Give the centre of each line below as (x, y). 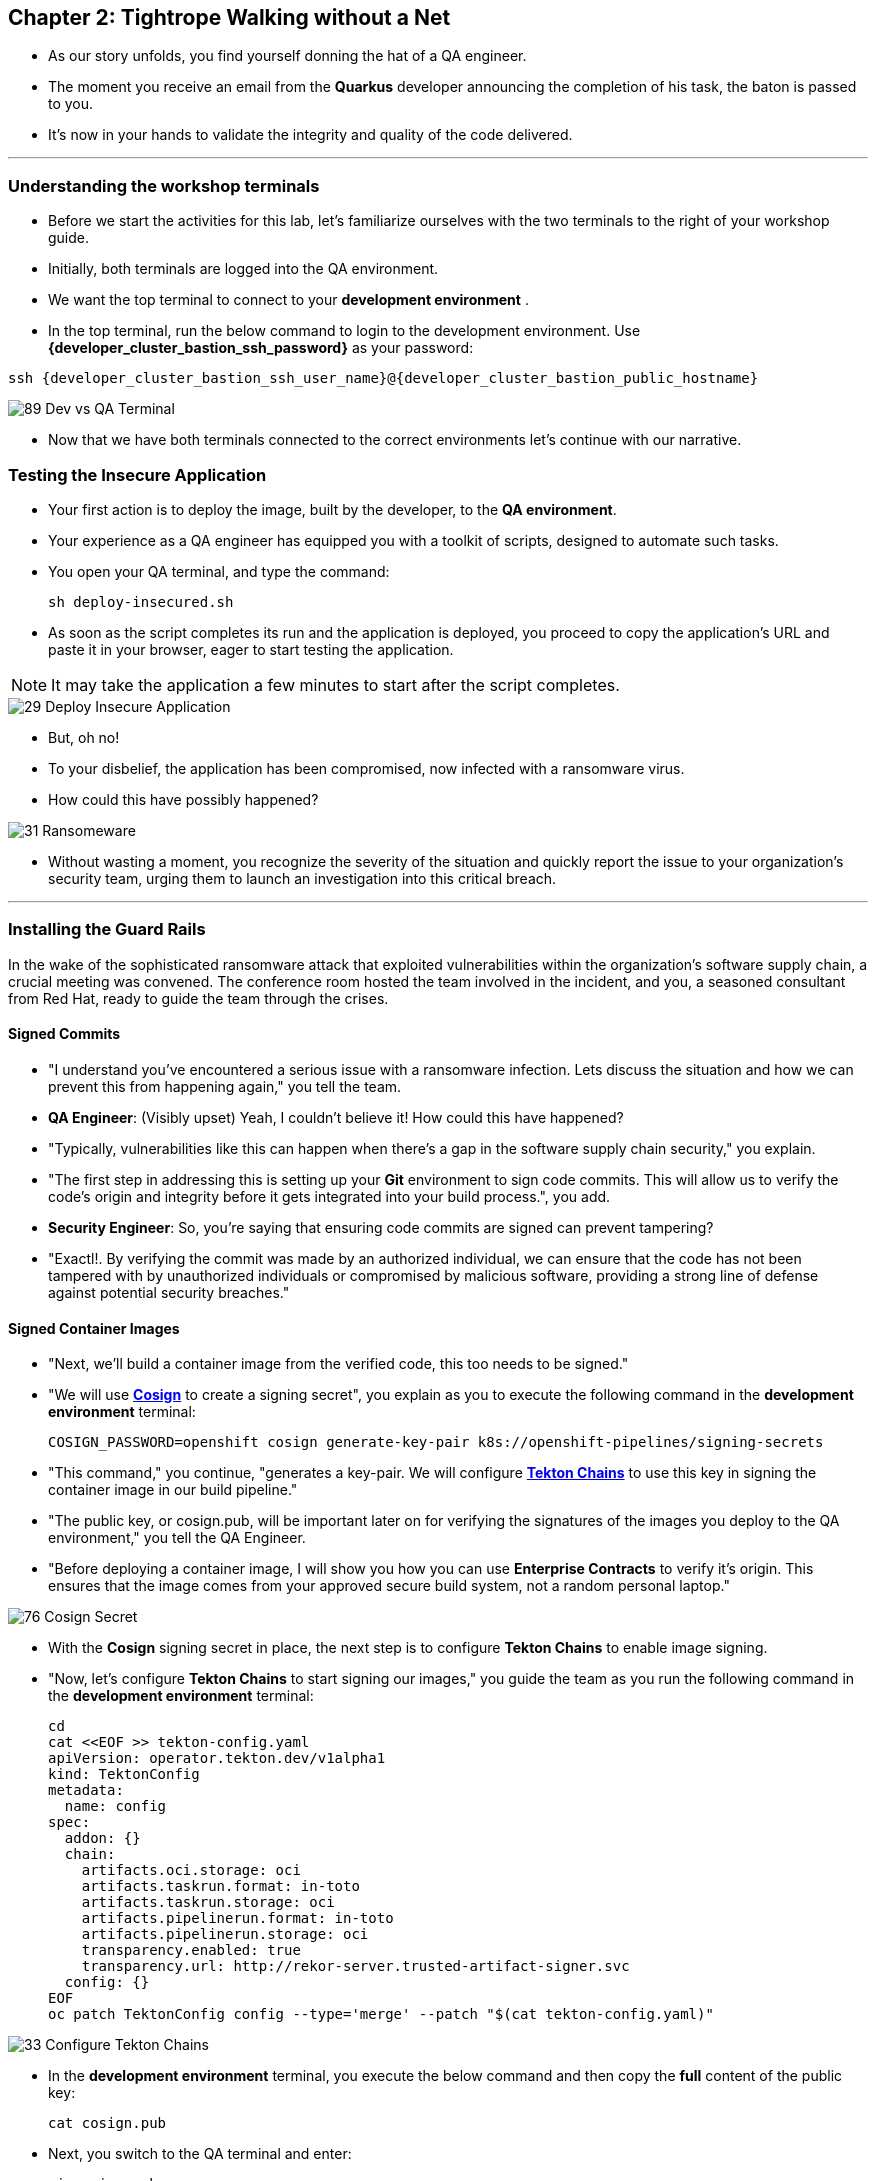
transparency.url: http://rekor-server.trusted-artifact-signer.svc (355, 1966)
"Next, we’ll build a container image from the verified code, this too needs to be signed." (338, 1364)
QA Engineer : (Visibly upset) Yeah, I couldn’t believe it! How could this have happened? (336, 1117)
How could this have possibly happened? (183, 799)
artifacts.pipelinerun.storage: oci (225, 1934)
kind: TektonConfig (124, 1774)
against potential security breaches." (169, 1292)
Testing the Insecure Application (137, 474)
